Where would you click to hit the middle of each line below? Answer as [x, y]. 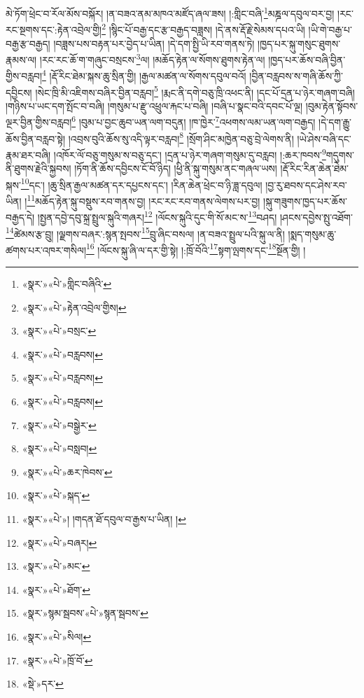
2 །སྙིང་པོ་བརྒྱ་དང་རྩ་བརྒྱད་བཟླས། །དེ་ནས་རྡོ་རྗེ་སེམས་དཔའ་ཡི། [203, 28]
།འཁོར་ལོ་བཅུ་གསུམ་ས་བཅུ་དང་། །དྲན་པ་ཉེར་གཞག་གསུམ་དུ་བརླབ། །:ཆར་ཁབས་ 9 [190, 153]
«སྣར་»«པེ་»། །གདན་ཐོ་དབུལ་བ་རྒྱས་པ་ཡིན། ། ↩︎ [104, 518]
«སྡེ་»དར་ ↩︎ [43, 684]
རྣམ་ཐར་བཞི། [28, 154]
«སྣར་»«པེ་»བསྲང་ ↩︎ [59, 331]
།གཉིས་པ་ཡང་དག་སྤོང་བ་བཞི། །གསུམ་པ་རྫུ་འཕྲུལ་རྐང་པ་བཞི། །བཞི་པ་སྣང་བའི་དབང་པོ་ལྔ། [154, 105]
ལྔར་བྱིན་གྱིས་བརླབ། [39, 122]
